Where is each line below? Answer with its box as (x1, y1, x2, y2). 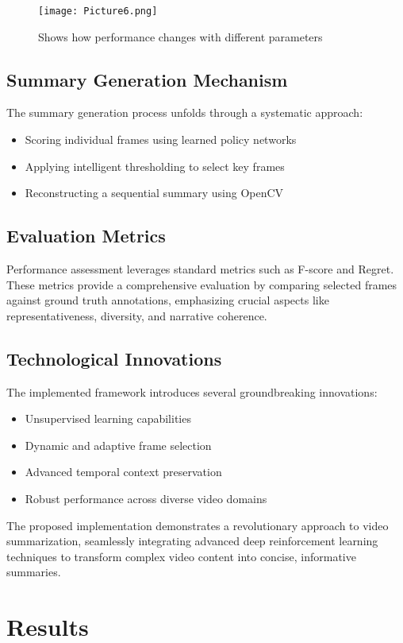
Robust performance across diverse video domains (25, 490, 267, 506)
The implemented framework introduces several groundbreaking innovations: (6, 383, 378, 400)
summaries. (6, 564, 61, 580)
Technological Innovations (6, 346, 222, 370)
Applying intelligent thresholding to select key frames (25, 157, 285, 174)
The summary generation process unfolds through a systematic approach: (6, 104, 363, 121)
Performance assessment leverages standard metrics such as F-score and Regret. (6, 261, 394, 277)
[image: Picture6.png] (38, 6, 158, 17)
